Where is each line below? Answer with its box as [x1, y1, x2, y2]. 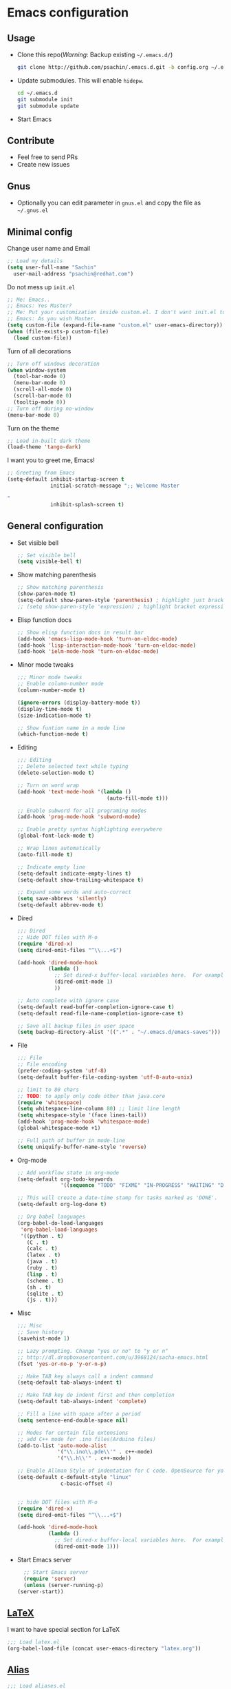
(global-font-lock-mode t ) [16, 832, 95, 840]
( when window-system [7, 366, 67, 373]
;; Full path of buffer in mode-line [16, 1137, 126, 1144]
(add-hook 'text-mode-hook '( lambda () [16, 788, 132, 795]
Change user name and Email [7, 244, 91, 252]
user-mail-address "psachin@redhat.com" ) [13, 270, 134, 277]
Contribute [7, 134, 55, 146]
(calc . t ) [26, 1245, 58, 1252]
